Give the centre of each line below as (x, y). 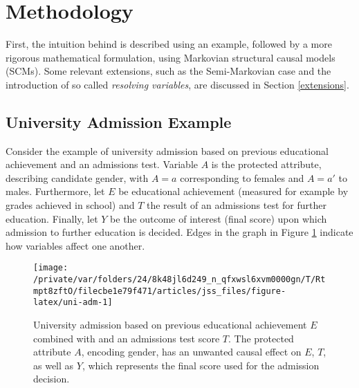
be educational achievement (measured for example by (233, 191)
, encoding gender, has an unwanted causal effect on (191, 352)
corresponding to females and (242, 177)
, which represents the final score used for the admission (201, 365)
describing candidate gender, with (77, 177)
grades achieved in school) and (70, 205)
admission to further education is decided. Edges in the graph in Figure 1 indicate (179, 232)
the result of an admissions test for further (236, 205)
